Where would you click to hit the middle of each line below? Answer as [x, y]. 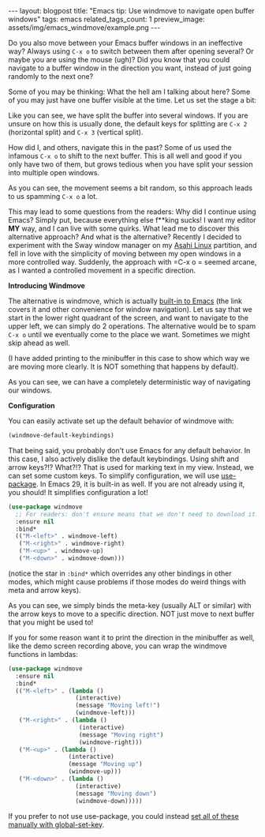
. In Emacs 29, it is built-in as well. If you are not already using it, [140, 484]
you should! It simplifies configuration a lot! [78, 492]
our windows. [30, 390]
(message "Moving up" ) [106, 764]
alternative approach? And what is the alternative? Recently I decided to [125, 237]
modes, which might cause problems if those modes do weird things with [127, 581]
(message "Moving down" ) [116, 794]
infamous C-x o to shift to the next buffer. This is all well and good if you [125, 156]
